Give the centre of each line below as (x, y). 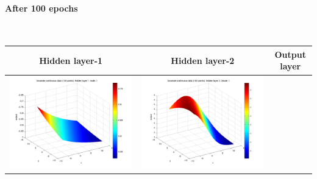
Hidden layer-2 (203, 60)
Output (290, 54)
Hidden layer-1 (71, 60)
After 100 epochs (41, 8)
